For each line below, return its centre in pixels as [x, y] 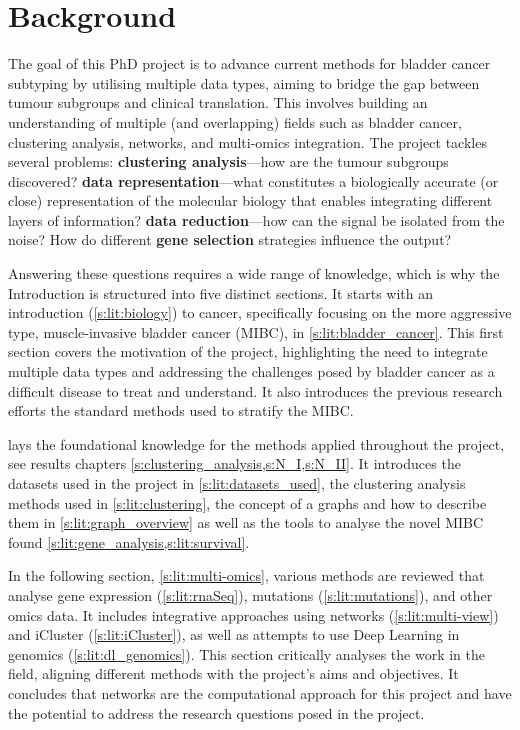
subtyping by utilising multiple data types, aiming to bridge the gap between [244, 82]
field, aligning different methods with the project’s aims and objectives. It [233, 673]
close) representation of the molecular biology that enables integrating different [250, 200]
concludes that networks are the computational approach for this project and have [260, 692]
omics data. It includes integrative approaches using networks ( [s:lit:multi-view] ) [253, 614]
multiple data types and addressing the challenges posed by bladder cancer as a [251, 371]
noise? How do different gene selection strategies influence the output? [230, 239]
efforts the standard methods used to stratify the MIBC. [181, 410]
